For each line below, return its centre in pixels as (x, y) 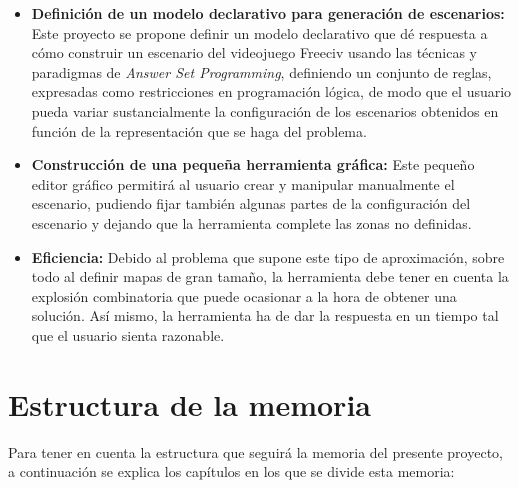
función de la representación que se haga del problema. (199, 130)
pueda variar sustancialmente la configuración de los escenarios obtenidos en (265, 110)
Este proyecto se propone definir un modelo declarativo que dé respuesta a (259, 32)
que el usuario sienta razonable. (128, 334)
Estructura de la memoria (189, 403)
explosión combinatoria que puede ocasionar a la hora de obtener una (244, 295)
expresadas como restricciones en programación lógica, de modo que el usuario (271, 91)
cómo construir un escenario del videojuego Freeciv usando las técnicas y (254, 52)
